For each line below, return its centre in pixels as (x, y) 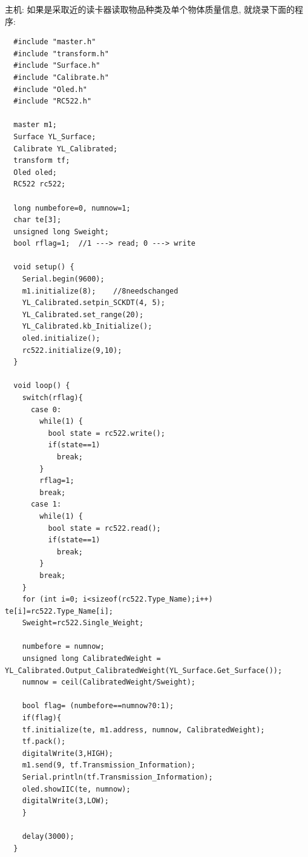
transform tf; (42, 161)
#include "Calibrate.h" (61, 77)
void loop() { (42, 386)
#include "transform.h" (61, 54)
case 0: (46, 409)
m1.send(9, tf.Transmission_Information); (109, 765)
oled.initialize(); (61, 339)
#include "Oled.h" (51, 89)
